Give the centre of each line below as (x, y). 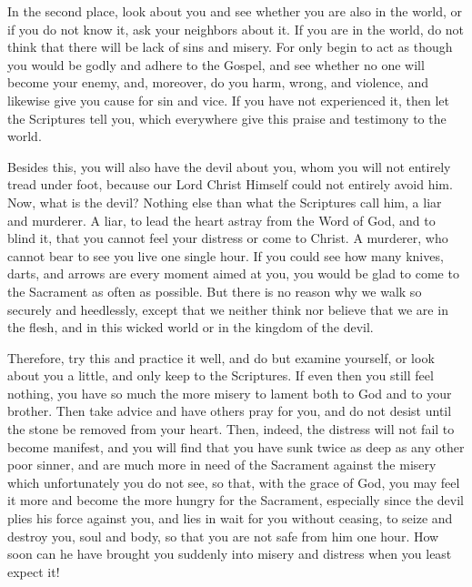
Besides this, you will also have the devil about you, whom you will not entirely (229, 166)
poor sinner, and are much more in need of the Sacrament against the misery (222, 465)
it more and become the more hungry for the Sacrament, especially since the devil (236, 500)
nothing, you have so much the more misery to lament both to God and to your (230, 393)
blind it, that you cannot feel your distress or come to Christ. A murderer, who (228, 238)
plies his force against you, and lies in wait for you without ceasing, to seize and (230, 518)
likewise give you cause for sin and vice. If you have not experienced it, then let (228, 100)
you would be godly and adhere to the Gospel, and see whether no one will (216, 64)
